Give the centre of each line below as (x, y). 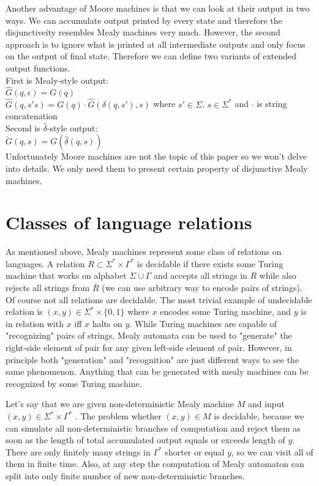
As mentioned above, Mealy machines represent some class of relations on (144, 252)
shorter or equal (195, 451)
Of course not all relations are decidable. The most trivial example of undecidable (159, 299)
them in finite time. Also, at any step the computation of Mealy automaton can (155, 464)
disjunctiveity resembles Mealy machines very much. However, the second (143, 32)
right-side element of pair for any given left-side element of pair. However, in (149, 348)
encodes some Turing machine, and (226, 311)
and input (266, 404)
